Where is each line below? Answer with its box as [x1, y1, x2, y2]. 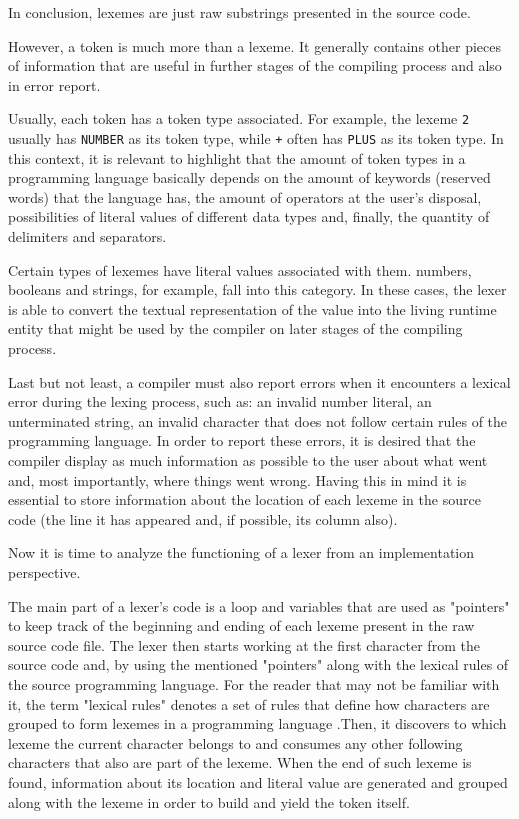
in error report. [8, 74, 101, 95]
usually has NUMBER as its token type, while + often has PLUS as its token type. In [8, 128, 504, 149]
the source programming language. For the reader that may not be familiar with [8, 673, 500, 694]
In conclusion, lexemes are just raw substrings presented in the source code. [8, 2, 471, 22]
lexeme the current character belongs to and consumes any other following [8, 732, 463, 753]
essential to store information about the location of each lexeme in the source [8, 489, 481, 510]
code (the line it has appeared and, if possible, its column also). [8, 508, 398, 529]
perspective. [8, 561, 81, 582]
